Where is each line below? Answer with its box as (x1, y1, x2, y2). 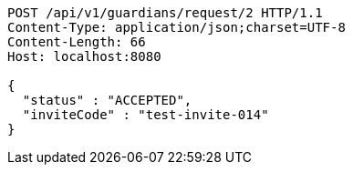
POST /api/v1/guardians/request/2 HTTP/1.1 (7, 5, 323, 20)
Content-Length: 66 (7, 35, 146, 49)
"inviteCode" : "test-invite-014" (22, 107, 269, 122)
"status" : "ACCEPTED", (22, 93, 192, 107)
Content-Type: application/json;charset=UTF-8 (7, 20, 346, 35)
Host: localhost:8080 (7, 49, 161, 64)
